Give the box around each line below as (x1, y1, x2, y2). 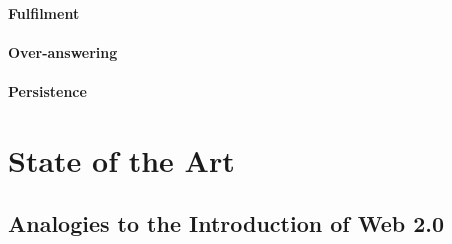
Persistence (8, 80, 87, 101)
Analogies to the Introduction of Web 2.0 (8, 208, 445, 239)
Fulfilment (8, 2, 80, 23)
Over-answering (8, 41, 118, 62)
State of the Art (8, 139, 235, 180)
